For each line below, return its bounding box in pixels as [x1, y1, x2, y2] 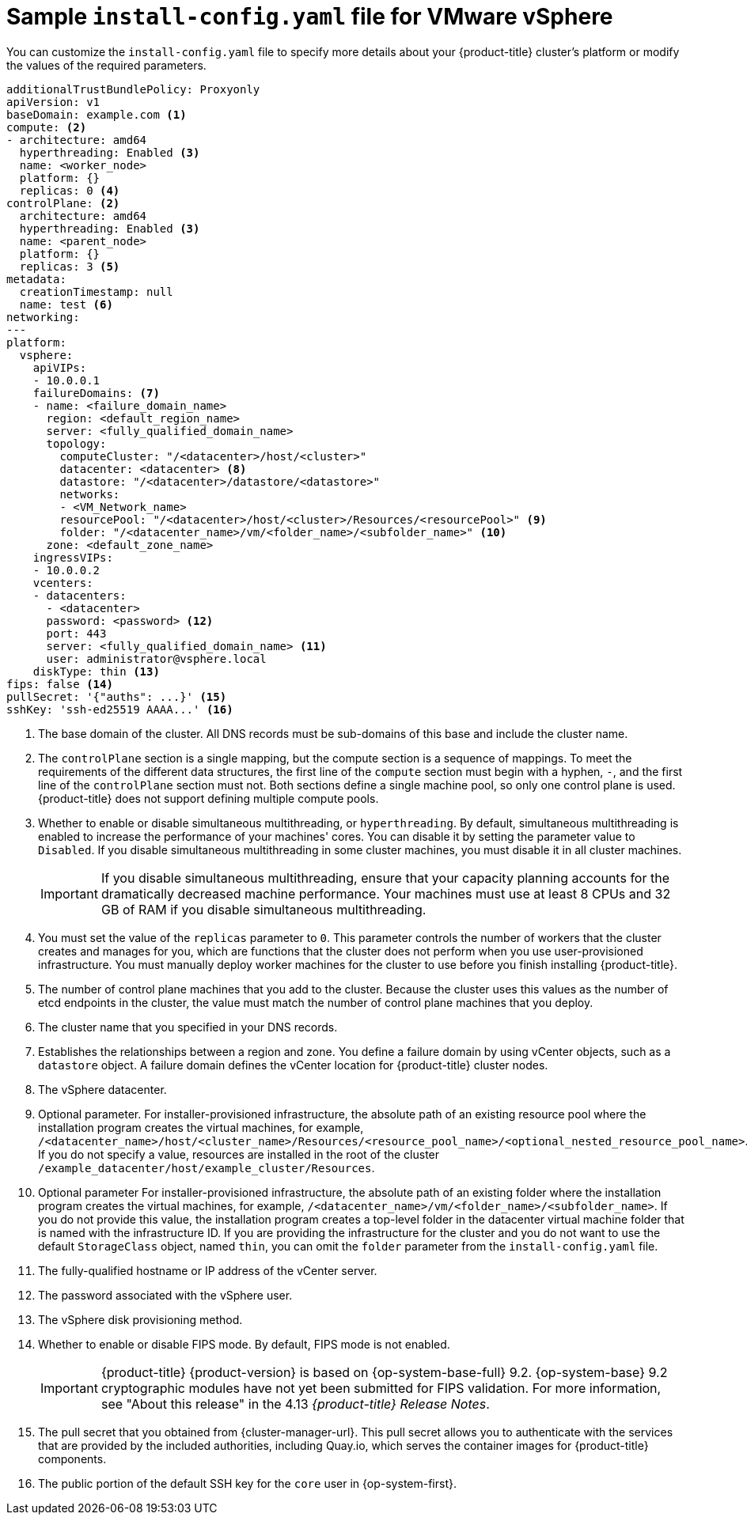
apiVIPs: [32, 361, 87, 374]
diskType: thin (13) [32, 664, 160, 678]
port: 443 [46, 626, 107, 640]
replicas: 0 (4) [19, 184, 120, 197]
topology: [46, 437, 107, 450]
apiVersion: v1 [6, 95, 100, 108]
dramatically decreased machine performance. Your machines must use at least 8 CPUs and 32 [100, 885, 671, 902]
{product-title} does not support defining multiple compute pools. [38, 791, 379, 805]
